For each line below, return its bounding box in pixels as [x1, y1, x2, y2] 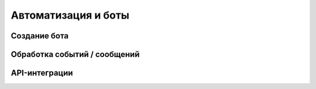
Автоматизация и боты [11, 9, 130, 22]
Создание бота [11, 31, 69, 41]
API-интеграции [11, 68, 73, 78]
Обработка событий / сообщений [11, 49, 140, 59]
